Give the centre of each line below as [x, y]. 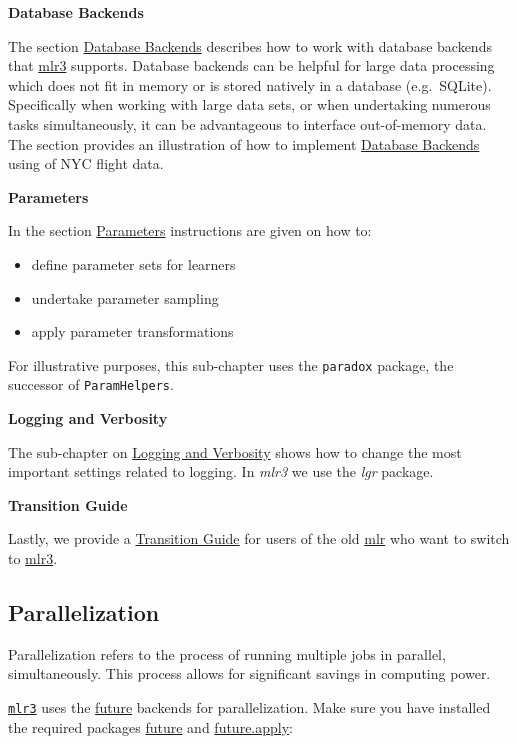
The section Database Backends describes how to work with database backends [250, 45]
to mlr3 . [33, 558]
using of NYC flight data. [86, 163]
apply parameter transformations [132, 331]
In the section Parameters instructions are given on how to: [190, 230]
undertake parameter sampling [125, 297]
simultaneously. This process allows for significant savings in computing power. [249, 673]
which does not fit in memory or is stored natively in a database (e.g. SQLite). [250, 84]
